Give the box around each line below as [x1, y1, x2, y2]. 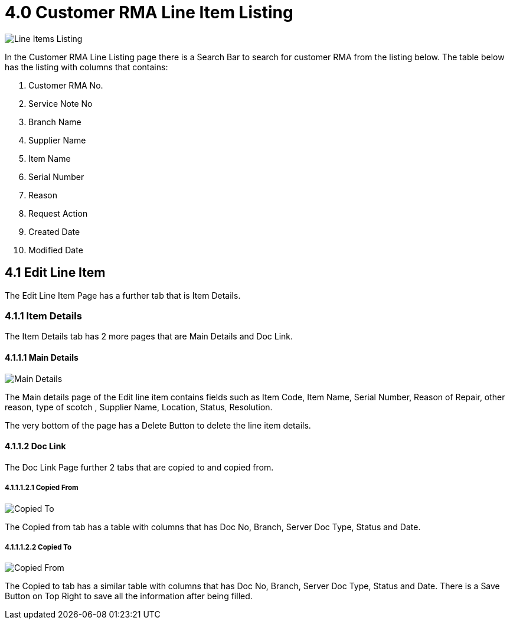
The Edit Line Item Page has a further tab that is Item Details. [5, 290, 241, 300]
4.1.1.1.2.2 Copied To [5, 543, 72, 551]
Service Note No [28, 98, 93, 109]
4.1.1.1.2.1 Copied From [5, 483, 79, 492]
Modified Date [28, 244, 83, 255]
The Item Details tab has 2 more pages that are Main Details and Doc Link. [5, 331, 293, 342]
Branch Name [28, 116, 81, 127]
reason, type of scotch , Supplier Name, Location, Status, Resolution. [5, 401, 273, 412]
